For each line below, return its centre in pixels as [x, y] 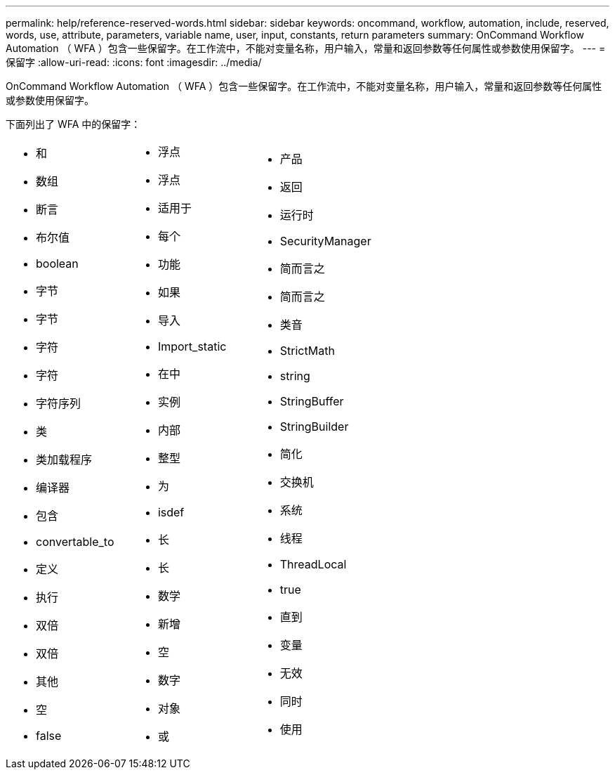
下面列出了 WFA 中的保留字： [73, 124]
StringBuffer [312, 401]
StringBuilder [314, 426]
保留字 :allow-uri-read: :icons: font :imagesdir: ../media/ [134, 62]
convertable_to [75, 542]
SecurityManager [325, 241]
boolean [57, 263]
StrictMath [307, 351]
